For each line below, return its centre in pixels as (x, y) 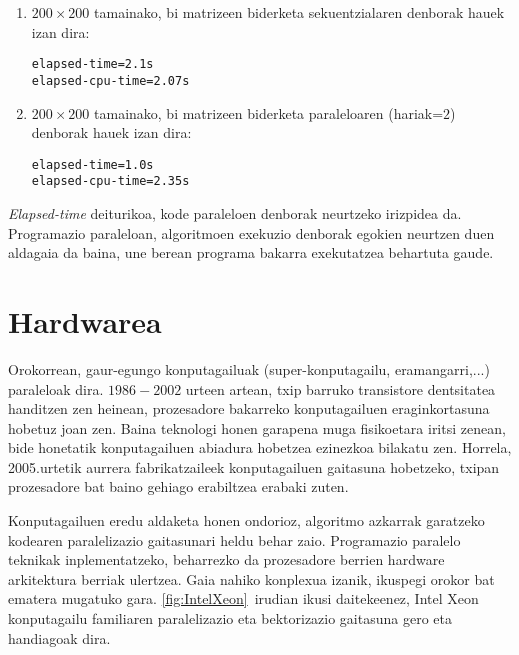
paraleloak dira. (56, 388)
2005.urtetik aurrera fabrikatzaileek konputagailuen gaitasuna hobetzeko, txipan (254, 466)
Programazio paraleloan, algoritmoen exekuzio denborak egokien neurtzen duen (251, 232)
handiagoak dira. (59, 637)
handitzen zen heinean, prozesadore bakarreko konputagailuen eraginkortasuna (249, 408)
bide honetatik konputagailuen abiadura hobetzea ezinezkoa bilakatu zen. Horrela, (260, 447)
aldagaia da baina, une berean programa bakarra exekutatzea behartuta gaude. (251, 252)
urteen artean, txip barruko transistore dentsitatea (340, 388)
